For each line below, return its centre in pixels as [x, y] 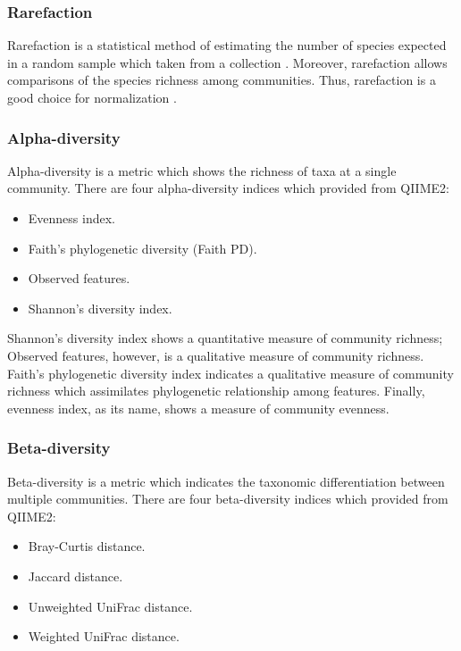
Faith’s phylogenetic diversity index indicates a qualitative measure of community [230, 373]
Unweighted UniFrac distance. [110, 606]
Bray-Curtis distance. [87, 546]
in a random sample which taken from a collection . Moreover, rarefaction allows [227, 62]
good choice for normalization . [92, 97]
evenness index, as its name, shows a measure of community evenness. [198, 408]
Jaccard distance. [75, 576]
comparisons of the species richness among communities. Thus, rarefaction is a [222, 80]
